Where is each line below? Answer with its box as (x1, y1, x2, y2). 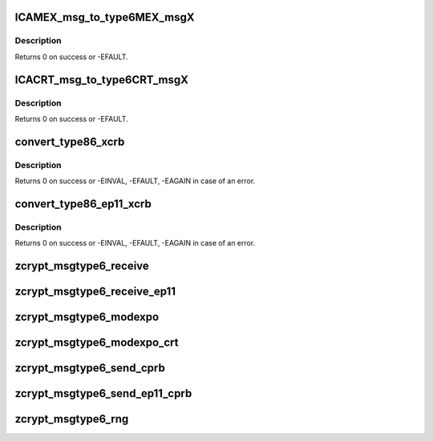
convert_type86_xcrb (14, 134, 125, 148)
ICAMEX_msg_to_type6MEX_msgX (14, 10, 196, 24)
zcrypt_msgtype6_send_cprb (14, 361, 166, 375)
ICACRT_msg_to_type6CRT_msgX (14, 73, 188, 86)
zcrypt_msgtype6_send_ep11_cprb (14, 387, 192, 400)
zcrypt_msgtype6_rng (14, 412, 129, 426)
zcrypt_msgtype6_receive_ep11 (14, 285, 176, 299)
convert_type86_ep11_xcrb (14, 197, 152, 210)
